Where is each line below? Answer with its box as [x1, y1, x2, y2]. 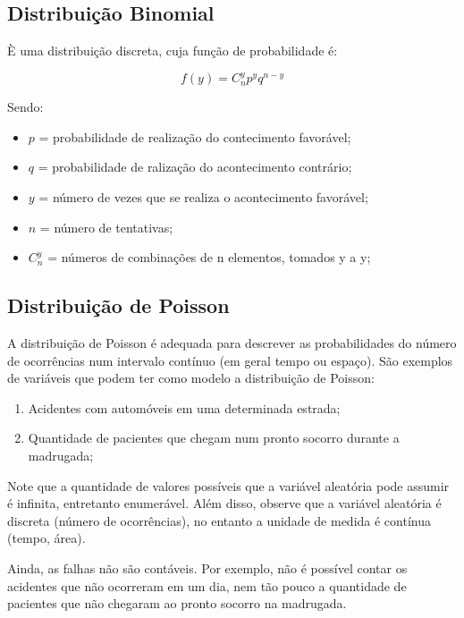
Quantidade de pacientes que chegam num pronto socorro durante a [28, 428, 400, 447]
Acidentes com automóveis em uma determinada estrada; [28, 398, 341, 417]
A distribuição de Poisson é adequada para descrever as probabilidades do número [7, 334, 457, 352]
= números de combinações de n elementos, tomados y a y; [47, 248, 371, 267]
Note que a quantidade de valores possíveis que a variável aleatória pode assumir [7, 476, 450, 495]
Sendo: [7, 97, 44, 116]
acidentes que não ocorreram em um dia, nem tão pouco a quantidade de [7, 576, 407, 595]
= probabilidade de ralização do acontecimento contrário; [38, 157, 352, 176]
